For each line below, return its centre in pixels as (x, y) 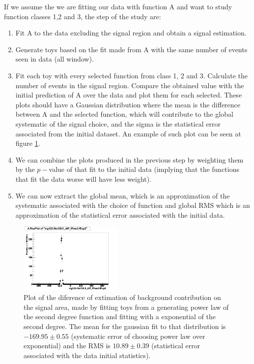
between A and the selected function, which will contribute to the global (124, 114)
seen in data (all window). (55, 59)
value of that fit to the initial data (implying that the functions (144, 169)
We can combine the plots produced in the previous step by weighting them (129, 159)
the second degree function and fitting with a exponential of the (120, 316)
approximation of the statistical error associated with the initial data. (120, 215)
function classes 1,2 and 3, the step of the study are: (83, 16)
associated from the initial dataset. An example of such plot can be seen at (128, 133)
